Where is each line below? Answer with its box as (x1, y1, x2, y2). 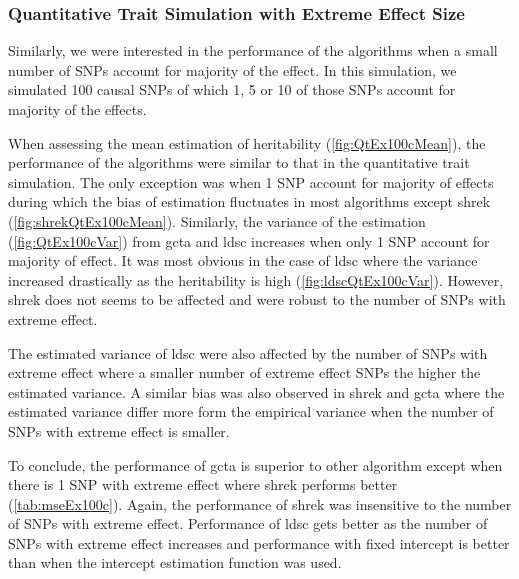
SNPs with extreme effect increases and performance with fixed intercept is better (8, 532, 510, 553)
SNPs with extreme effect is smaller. (8, 420, 230, 441)
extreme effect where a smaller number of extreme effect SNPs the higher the (8, 362, 481, 383)
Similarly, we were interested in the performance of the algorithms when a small (8, 40, 498, 61)
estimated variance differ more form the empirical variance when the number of (8, 401, 494, 422)
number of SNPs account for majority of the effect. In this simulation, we (8, 59, 457, 80)
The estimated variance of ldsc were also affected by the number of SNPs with (8, 342, 488, 363)
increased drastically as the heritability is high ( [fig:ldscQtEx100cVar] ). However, (8, 269, 504, 290)
